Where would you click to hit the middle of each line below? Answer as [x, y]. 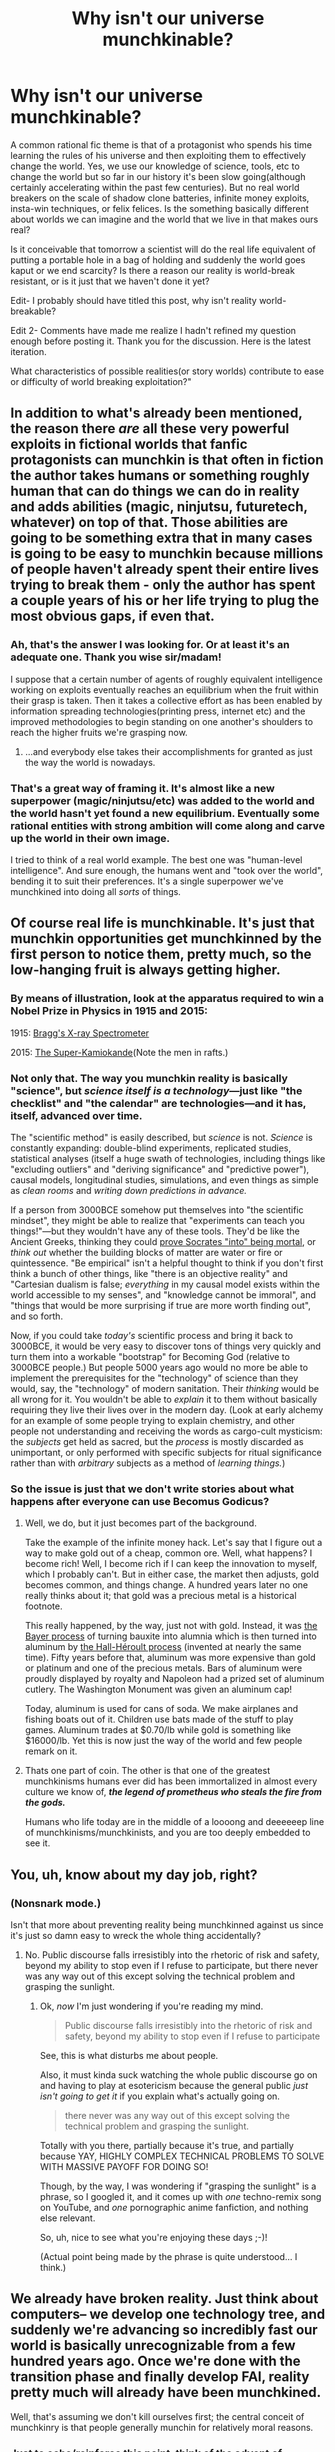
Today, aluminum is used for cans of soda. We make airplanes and [161, 1709]
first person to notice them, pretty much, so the [161, 954]
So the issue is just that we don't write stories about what [152, 1489]
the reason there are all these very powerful [150, 428]
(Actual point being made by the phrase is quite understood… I [168, 2256]
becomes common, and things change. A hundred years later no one [166, 1585]
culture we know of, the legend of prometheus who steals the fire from [173, 1792]
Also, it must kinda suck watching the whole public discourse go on [178, 2074]
